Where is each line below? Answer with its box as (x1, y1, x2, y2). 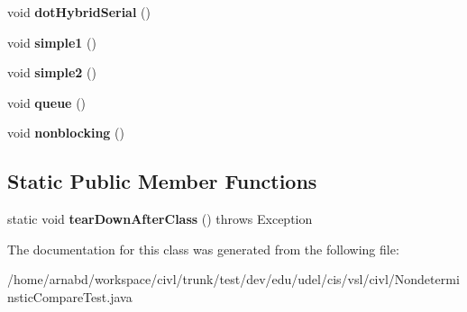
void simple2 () (7, 63, 96, 82)
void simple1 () (7, 32, 96, 51)
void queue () (7, 93, 87, 111)
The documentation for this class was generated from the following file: (7, 239, 399, 258)
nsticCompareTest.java (7, 287, 133, 306)
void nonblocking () (7, 123, 124, 142)
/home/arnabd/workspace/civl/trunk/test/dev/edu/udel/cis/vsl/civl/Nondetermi (7, 270, 460, 289)
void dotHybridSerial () (7, 3, 151, 21)
